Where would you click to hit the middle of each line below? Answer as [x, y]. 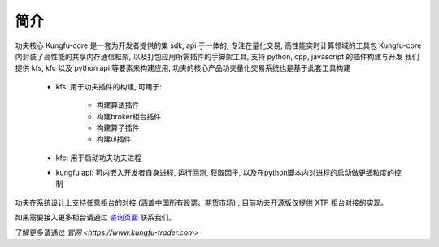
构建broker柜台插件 [129, 116]
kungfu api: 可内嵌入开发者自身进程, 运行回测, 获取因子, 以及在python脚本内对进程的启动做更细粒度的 [225, 173]
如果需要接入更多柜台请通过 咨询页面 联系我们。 [96, 217]
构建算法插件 [118, 105]
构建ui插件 [114, 139]
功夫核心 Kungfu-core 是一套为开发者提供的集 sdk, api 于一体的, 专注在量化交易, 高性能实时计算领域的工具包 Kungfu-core [218, 45]
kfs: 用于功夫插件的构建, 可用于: [109, 86]
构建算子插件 [118, 128]
